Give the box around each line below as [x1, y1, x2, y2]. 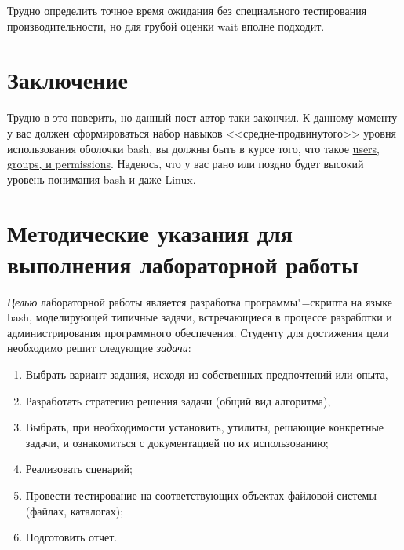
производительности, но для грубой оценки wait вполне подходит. [7, 17, 325, 34]
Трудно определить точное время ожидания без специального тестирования [7, 2, 367, 18]
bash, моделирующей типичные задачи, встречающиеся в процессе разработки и [7, 309, 392, 325]
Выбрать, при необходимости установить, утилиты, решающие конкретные [25, 419, 384, 435]
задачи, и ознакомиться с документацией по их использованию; [25, 434, 329, 450]
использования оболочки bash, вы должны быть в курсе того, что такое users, [7, 140, 380, 156]
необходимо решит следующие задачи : [7, 339, 191, 356]
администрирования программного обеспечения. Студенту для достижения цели [7, 324, 389, 340]
